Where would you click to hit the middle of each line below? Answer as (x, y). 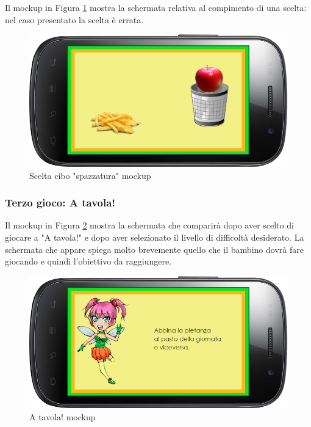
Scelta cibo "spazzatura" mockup (90, 175)
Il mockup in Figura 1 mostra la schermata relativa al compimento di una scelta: (156, 7)
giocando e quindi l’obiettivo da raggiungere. (88, 261)
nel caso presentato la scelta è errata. (74, 19)
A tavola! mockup (63, 417)
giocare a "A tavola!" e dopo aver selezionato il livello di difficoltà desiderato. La (155, 237)
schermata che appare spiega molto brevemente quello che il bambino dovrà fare (154, 249)
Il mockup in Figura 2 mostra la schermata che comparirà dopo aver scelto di (149, 225)
